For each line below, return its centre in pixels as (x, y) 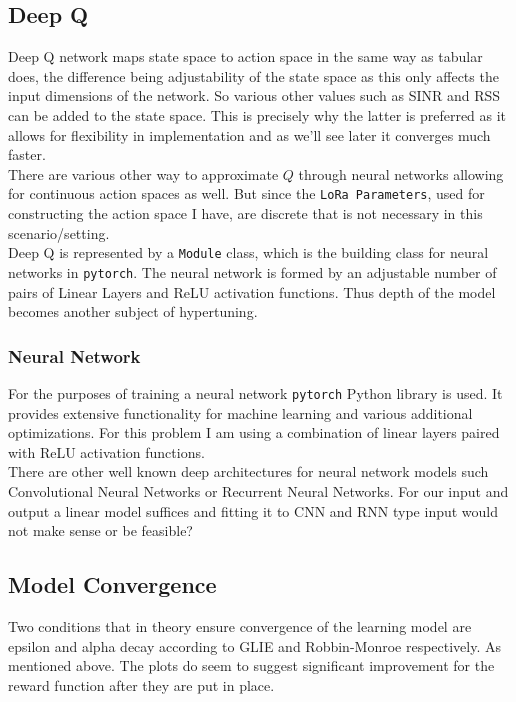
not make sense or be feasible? (100, 530)
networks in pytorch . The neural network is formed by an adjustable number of (252, 271)
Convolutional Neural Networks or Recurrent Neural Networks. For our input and (258, 490)
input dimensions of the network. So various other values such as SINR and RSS (254, 95)
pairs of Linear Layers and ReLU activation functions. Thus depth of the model (252, 291)
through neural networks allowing (401, 173)
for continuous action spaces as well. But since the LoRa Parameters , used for (246, 193)
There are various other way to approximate (143, 173)
